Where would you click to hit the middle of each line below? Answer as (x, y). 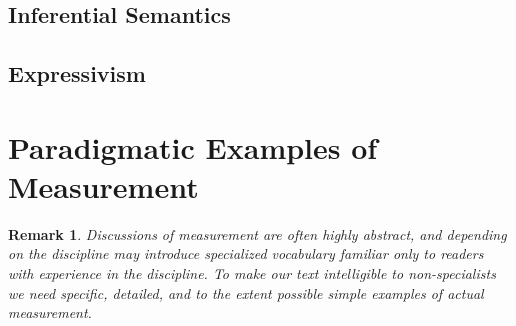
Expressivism (77, 73)
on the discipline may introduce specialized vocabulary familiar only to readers (246, 253)
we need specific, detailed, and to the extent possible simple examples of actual (246, 292)
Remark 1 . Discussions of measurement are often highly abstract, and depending (257, 233)
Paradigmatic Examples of (193, 146)
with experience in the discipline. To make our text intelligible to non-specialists (252, 273)
